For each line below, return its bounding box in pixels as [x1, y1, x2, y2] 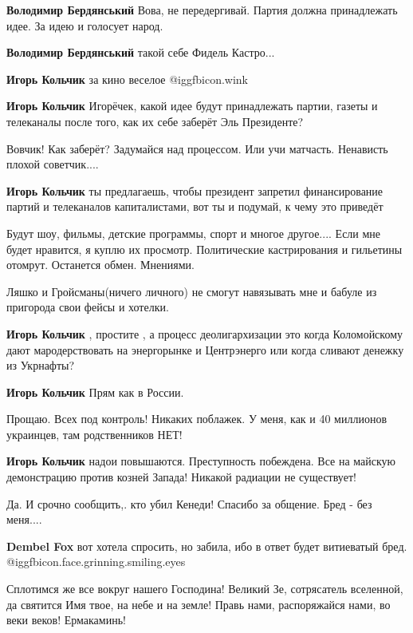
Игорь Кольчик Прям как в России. [6, 383, 184, 400]
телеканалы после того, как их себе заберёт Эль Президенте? [6, 113, 304, 129]
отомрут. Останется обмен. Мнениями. [6, 256, 195, 273]
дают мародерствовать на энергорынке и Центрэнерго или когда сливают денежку [6, 341, 404, 358]
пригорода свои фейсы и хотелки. [6, 299, 169, 315]
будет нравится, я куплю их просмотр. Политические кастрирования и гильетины [6, 240, 403, 257]
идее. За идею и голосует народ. [6, 17, 163, 34]
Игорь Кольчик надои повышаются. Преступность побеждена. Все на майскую [6, 453, 396, 469]
